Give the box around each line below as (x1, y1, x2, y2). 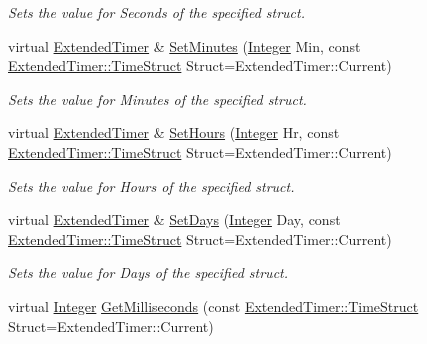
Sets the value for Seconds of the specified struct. (8, 2, 305, 22)
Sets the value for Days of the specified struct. (8, 262, 289, 283)
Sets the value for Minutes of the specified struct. (8, 88, 307, 109)
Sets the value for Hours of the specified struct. (8, 175, 295, 196)
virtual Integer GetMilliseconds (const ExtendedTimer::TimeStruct (8, 295, 419, 316)
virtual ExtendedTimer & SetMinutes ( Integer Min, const (8, 35, 361, 56)
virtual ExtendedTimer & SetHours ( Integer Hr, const (8, 122, 340, 143)
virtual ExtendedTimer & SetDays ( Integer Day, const (8, 209, 341, 230)
